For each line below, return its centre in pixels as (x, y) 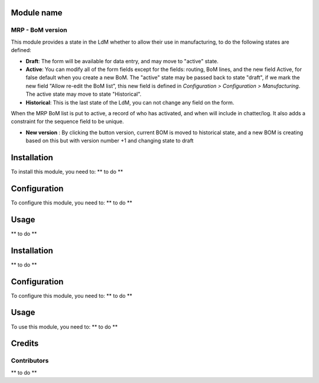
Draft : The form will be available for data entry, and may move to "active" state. (122, 61)
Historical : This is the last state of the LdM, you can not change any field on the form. (130, 102)
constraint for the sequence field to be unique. (67, 122)
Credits (25, 344)
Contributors (30, 361)
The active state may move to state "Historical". (84, 94)
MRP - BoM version (39, 30)
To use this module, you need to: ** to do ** (64, 327)
